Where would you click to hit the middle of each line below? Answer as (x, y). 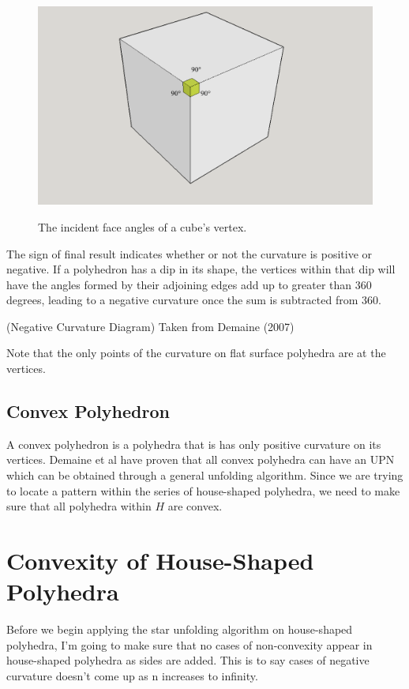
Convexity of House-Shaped (160, 561)
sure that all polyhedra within (79, 506)
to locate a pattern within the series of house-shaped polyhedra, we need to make (203, 490)
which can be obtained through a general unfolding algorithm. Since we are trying (205, 475)
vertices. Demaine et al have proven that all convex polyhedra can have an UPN (201, 459)
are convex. (195, 506)
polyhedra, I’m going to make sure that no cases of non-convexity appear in (189, 644)
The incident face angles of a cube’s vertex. (143, 226)
